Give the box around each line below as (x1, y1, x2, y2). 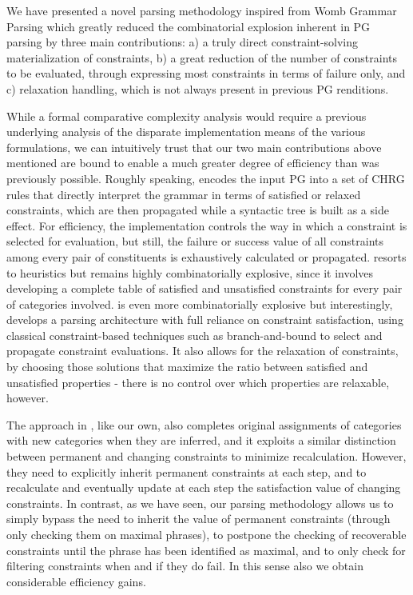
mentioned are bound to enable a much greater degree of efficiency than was (6, 154, 379, 171)
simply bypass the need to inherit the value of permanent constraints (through (6, 510, 391, 527)
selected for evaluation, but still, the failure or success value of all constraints (6, 233, 384, 250)
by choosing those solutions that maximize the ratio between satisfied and (6, 358, 368, 375)
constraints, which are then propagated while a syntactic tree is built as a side (6, 202, 389, 218)
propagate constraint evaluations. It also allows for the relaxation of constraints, (6, 342, 399, 359)
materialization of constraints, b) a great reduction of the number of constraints (6, 49, 398, 66)
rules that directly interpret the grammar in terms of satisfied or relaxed (6, 186, 361, 202)
